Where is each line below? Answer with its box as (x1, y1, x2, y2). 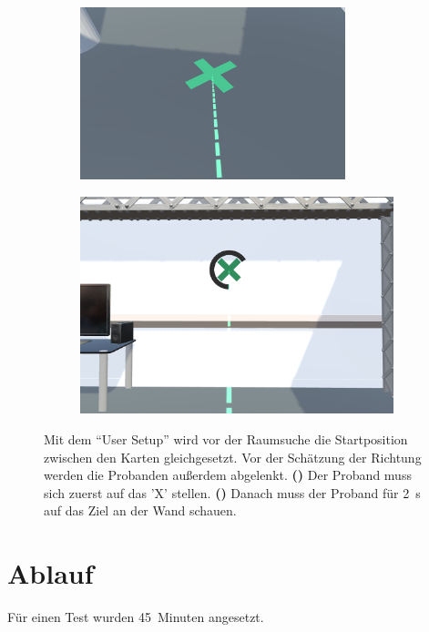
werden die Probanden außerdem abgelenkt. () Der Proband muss (44, 465, 412, 484)
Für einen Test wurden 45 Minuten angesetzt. (7, 607, 264, 627)
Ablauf (7, 555, 94, 592)
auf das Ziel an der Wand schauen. (44, 501, 237, 520)
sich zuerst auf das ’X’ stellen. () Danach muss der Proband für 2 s (44, 483, 421, 502)
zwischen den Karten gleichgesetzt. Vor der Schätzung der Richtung (44, 447, 422, 466)
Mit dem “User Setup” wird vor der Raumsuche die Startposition (44, 430, 408, 448)
